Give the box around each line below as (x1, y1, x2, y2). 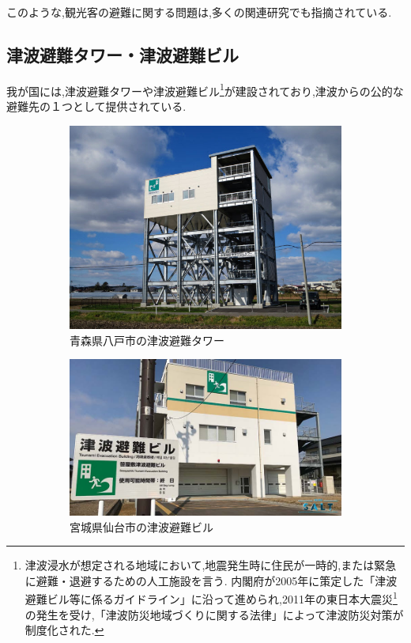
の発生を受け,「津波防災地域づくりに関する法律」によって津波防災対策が (25, 606, 404, 622)
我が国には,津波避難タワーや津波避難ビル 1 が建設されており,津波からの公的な (6, 80, 404, 99)
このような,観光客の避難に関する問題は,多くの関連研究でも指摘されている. (6, 4, 392, 20)
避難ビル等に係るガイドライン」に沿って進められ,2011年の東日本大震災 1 (25, 588, 398, 607)
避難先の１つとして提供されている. (6, 98, 187, 115)
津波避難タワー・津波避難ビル (6, 42, 239, 66)
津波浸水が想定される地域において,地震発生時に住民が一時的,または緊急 (25, 557, 397, 573)
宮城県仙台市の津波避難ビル (70, 518, 213, 535)
